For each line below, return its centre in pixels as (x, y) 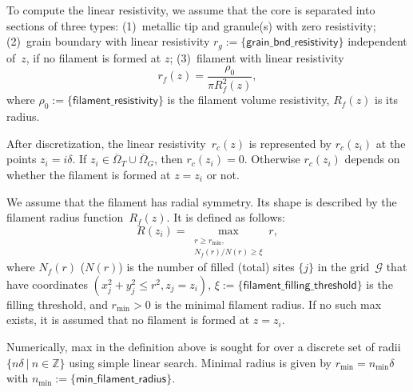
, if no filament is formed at (93, 57)
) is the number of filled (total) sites (206, 267)
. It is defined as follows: (226, 217)
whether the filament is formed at (89, 174)
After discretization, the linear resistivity (106, 143)
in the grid (344, 267)
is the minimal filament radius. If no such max (268, 304)
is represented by (290, 143)
